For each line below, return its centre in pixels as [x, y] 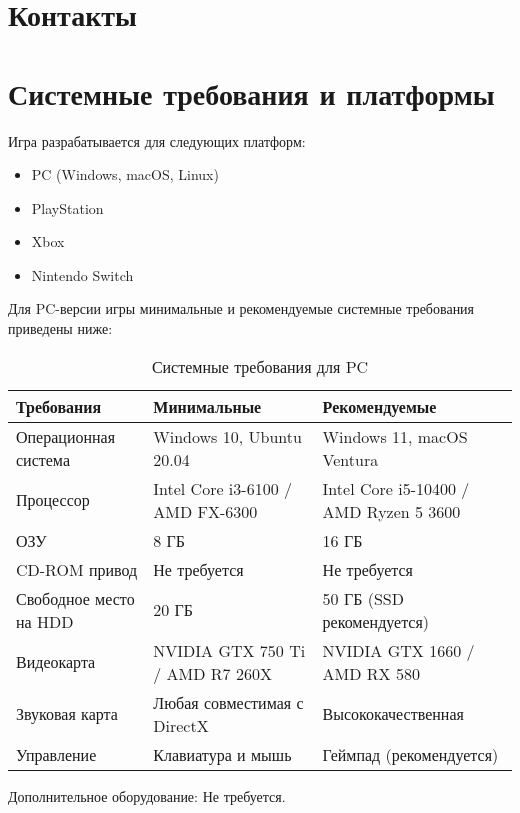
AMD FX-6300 [205, 511]
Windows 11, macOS [395, 436]
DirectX [181, 725]
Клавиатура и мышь [222, 754]
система [43, 459]
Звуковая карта [67, 714]
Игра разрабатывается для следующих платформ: [157, 140]
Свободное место [75, 598]
